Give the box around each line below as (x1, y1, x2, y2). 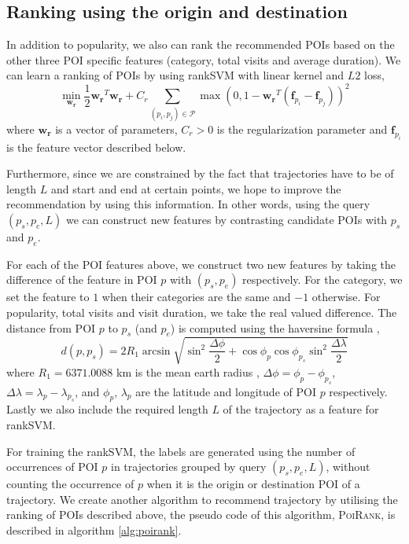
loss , (364, 67, 385, 83)
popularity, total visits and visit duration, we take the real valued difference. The (6, 303, 397, 320)
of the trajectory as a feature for (223, 401, 379, 417)
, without (326, 458, 370, 475)
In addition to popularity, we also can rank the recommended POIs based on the (6, 36, 395, 53)
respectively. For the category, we (242, 271, 403, 288)
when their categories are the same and (101, 289, 291, 305)
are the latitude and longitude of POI (135, 383, 316, 399)
